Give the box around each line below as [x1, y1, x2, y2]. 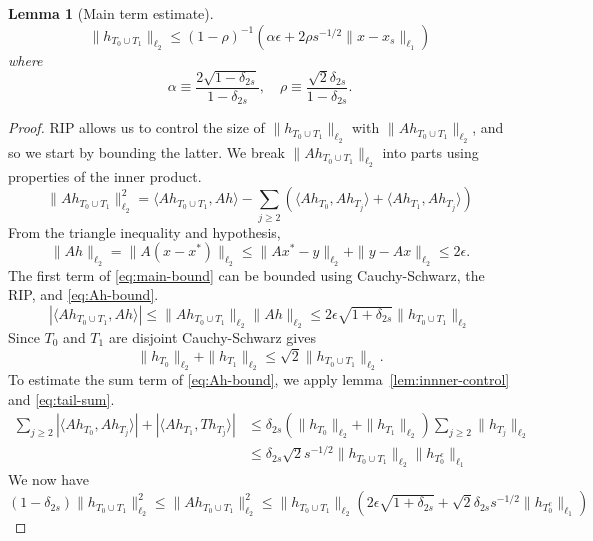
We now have [8, 469, 89, 490]
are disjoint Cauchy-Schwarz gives [108, 327, 316, 347]
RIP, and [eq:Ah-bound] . [8, 284, 159, 305]
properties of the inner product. [8, 165, 202, 186]
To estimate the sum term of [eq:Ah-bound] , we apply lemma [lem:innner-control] [8, 368, 510, 389]
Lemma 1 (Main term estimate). [8, 3, 214, 23]
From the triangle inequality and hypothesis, [8, 221, 281, 242]
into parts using [382, 141, 479, 162]
